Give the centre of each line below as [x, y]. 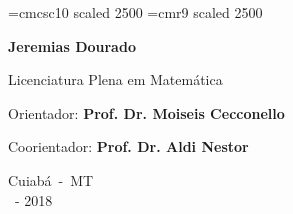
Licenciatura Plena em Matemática [115, 79]
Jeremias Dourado [72, 45]
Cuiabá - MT [51, 179]
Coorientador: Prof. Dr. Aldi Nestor [128, 146]
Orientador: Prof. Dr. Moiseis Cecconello [146, 112]
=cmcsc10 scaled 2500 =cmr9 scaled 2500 [135, 12]
